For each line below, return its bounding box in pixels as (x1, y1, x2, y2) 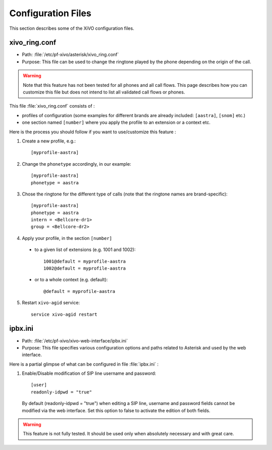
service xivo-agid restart (31, 311, 98, 317)
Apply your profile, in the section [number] (22, 235, 112, 241)
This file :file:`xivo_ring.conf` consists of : (9, 103, 95, 109)
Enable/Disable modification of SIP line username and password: (22, 370, 156, 376)
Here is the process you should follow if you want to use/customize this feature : (9, 129, 176, 135)
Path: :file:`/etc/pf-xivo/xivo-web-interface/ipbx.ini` (22, 337, 128, 343)
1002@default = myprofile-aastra (43, 266, 126, 271)
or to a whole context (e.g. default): (34, 277, 108, 283)
